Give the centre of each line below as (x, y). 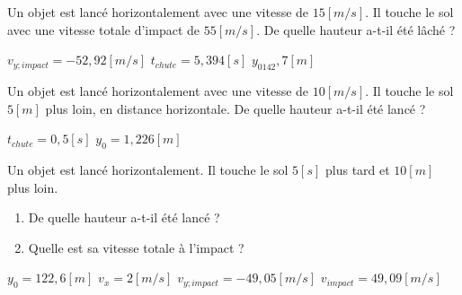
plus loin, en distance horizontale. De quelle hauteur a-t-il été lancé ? (235, 108)
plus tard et (358, 169)
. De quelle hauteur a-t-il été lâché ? (356, 29)
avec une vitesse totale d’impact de (104, 29)
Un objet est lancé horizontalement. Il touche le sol (148, 169)
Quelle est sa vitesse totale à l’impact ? (136, 247)
